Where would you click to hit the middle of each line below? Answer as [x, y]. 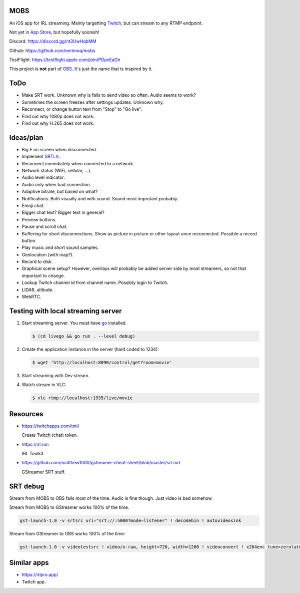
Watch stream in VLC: [44, 385]
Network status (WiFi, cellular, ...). [57, 171]
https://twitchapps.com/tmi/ [50, 426]
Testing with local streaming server [65, 311]
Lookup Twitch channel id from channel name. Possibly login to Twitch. [95, 282]
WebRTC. [31, 297]
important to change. [43, 275]
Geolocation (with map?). [48, 254]
